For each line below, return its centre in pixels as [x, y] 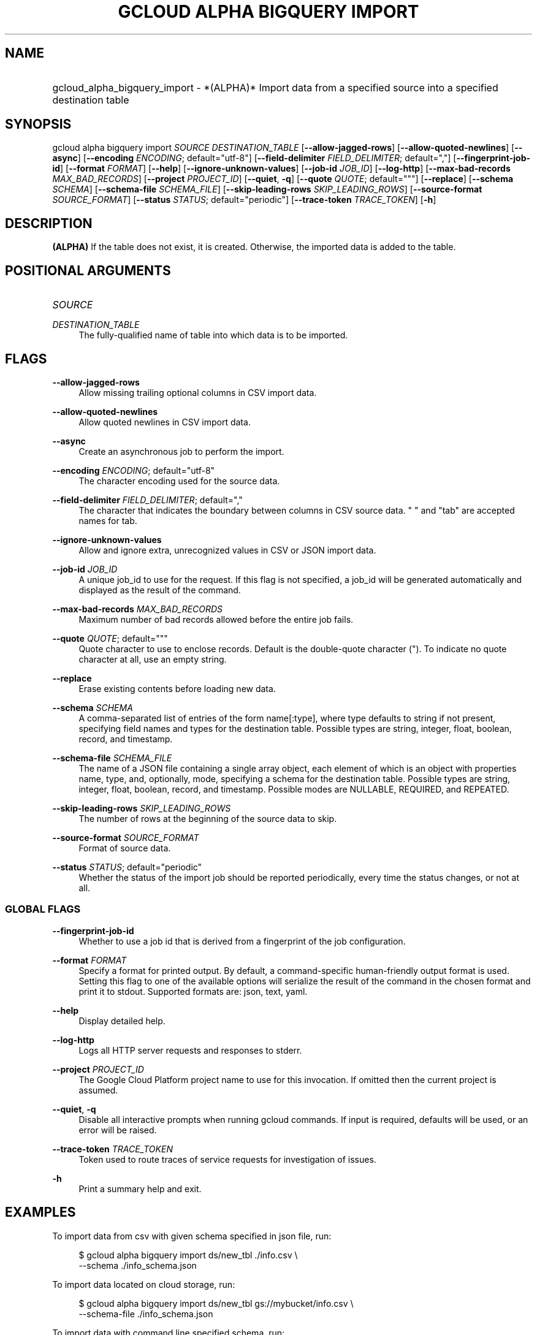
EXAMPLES [40, 1212]
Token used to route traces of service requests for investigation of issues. [227, 1159]
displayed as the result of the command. [160, 590]
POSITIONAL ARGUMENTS [88, 270]
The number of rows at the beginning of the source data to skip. [208, 818]
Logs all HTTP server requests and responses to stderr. [190, 1050]
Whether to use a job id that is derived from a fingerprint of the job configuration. [242, 941]
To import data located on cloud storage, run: [144, 1284]
